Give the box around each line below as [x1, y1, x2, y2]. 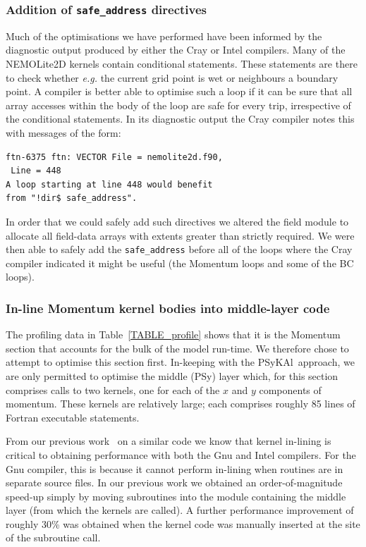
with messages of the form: [6, 125, 121, 140]
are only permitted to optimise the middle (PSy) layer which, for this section [6, 368, 338, 383]
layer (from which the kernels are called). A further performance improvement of [6, 503, 354, 517]
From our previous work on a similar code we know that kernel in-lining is [6, 434, 331, 448]
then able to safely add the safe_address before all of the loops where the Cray [6, 242, 353, 257]
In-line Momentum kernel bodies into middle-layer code [6, 299, 330, 316]
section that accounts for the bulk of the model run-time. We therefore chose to [6, 340, 349, 355]
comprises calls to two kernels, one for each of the [6, 382, 220, 397]
